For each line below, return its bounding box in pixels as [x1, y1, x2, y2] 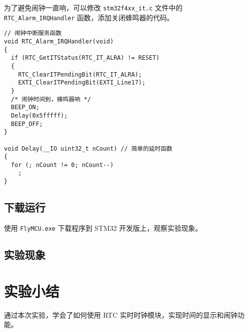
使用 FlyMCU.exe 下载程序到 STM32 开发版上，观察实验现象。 [4, 222, 202, 233]
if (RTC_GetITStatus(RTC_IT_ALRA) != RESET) [11, 54, 160, 62]
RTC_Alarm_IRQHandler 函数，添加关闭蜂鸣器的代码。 [4, 12, 174, 22]
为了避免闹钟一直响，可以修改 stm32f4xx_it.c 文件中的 [4, 2, 183, 12]
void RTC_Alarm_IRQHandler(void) [4, 38, 114, 45]
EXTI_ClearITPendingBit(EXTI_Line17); [18, 79, 146, 86]
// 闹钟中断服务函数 [4, 30, 62, 37]
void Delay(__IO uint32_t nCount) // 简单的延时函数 [4, 145, 172, 152]
